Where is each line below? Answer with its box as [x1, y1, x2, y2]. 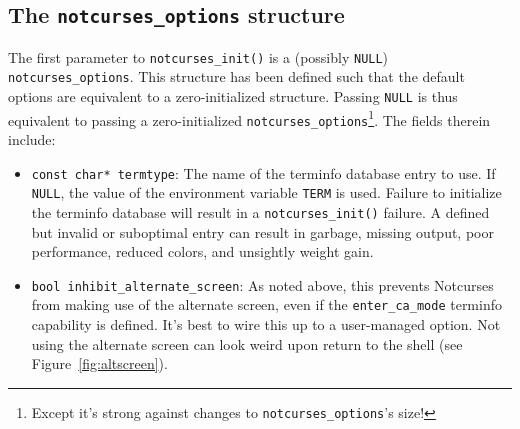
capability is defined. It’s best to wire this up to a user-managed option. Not [31, 314, 501, 335]
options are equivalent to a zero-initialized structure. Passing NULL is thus [8, 86, 458, 107]
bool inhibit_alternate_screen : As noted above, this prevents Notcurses [31, 274, 494, 295]
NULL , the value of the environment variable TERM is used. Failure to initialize [31, 182, 502, 203]
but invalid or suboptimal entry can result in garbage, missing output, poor [31, 221, 494, 242]
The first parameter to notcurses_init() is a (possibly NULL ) [8, 46, 389, 67]
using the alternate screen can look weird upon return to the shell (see [31, 333, 463, 354]
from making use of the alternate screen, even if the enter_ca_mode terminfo [31, 294, 502, 315]
